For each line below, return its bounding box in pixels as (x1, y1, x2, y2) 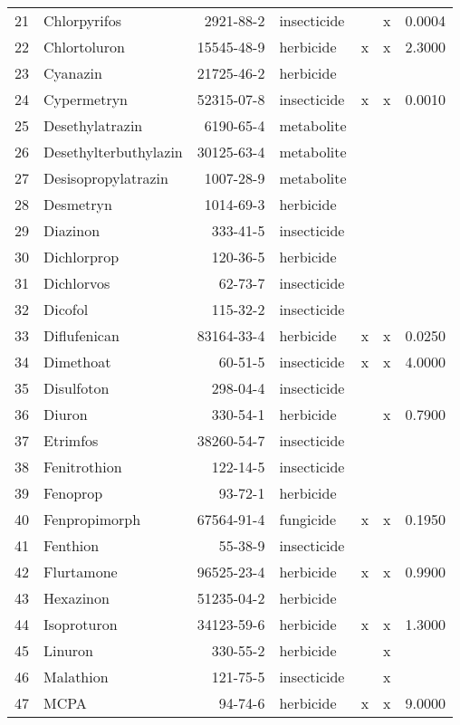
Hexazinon (43, 587, 110, 608)
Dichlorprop (43, 246, 120, 267)
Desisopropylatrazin (43, 167, 168, 188)
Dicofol (43, 299, 89, 320)
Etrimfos (43, 430, 99, 451)
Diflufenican (43, 325, 120, 346)
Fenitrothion (43, 456, 122, 477)
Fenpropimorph (43, 509, 141, 529)
